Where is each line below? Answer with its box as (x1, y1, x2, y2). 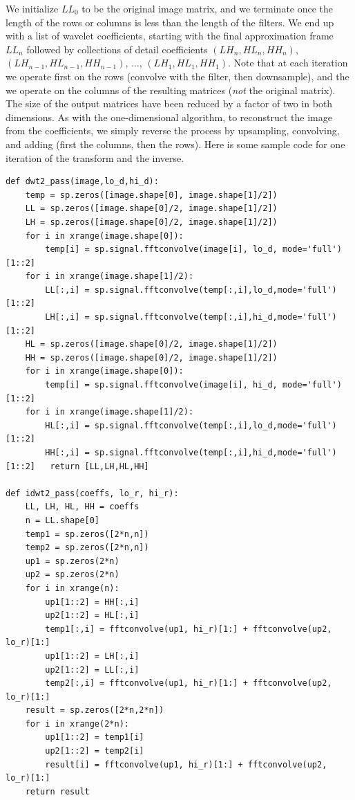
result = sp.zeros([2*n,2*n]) (25, 705, 164, 716)
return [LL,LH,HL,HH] (50, 461, 149, 471)
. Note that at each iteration (228, 55, 348, 70)
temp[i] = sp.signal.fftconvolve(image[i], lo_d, (45, 244, 278, 255)
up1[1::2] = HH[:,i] (45, 597, 140, 607)
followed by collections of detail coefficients (26, 42, 208, 56)
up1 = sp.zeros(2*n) (25, 556, 119, 566)
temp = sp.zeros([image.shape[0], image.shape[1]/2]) (25, 190, 278, 200)
